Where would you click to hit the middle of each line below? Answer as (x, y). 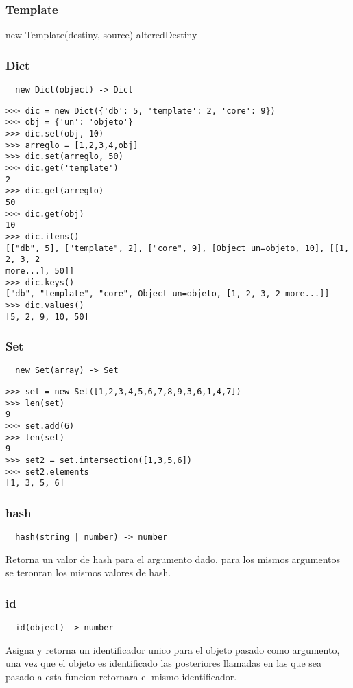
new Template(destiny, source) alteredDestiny (101, 35)
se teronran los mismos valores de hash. (88, 572)
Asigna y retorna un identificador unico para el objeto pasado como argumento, (173, 649)
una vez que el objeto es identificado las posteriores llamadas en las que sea (164, 663)
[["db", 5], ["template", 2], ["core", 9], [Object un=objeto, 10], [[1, (178, 248)
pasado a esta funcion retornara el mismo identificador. (121, 677)
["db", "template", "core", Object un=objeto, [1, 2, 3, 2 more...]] (168, 294)
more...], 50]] (40, 271)
